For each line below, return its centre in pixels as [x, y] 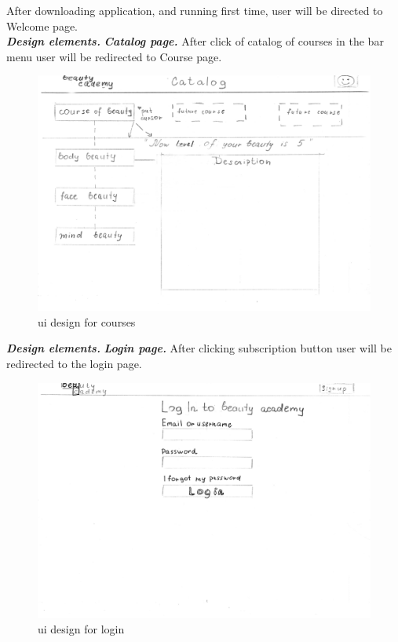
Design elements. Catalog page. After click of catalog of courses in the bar [195, 41]
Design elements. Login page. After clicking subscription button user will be [199, 348]
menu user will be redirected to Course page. [114, 56]
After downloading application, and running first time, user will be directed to [195, 10]
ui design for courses [87, 321]
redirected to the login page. [74, 363]
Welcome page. [42, 26]
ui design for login [81, 628]
